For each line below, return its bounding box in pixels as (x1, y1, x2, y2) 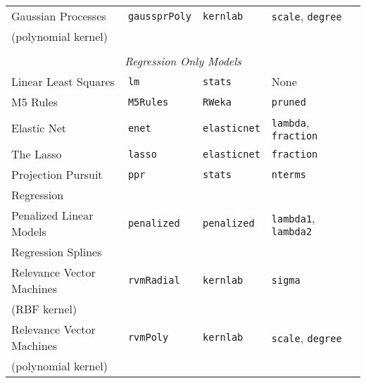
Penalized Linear (11, 207, 94, 223)
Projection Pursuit (11, 166, 103, 182)
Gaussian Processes (11, 8, 106, 24)
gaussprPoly (127, 10, 191, 22)
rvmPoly (127, 332, 169, 343)
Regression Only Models (125, 53, 241, 69)
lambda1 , (271, 209, 315, 226)
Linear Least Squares (11, 73, 115, 89)
